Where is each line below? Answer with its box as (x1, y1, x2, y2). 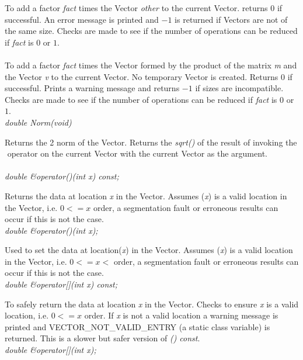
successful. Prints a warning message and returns (5, 82, 180, 94)
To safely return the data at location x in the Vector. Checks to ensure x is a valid (5, 297, 299, 310)
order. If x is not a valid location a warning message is (84, 309, 278, 321)
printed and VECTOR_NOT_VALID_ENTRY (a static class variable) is (5, 320, 270, 333)
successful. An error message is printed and (5, 13, 159, 25)
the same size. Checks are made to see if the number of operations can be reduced (5, 25, 298, 37)
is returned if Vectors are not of (175, 13, 288, 25)
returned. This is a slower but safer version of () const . (5, 332, 200, 344)
